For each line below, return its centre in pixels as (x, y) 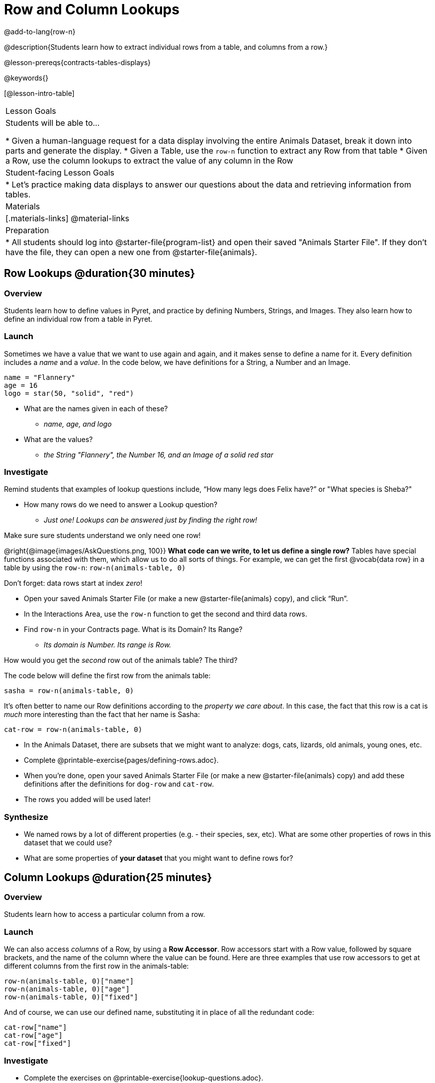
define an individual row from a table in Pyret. (78, 319)
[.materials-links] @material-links (67, 218)
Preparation (27, 230)
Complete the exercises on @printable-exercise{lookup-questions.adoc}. (144, 1078)
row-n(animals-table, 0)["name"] (69, 981)
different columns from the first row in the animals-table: (96, 966)
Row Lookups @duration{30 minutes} (100, 273)
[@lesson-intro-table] (39, 93)
